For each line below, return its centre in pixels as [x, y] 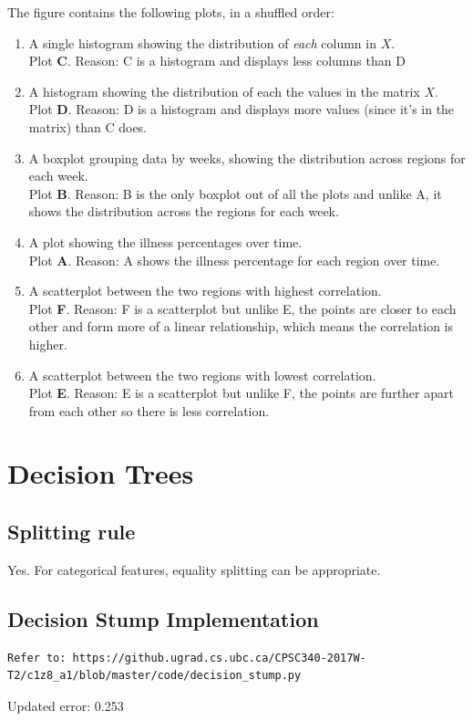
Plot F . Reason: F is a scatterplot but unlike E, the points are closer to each [242, 308]
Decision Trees [101, 473]
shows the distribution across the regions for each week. [184, 211]
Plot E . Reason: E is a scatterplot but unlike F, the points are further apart [241, 393]
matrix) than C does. [88, 126]
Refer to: [37, 658]
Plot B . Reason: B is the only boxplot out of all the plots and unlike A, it [235, 193]
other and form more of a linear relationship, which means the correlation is [241, 326]
